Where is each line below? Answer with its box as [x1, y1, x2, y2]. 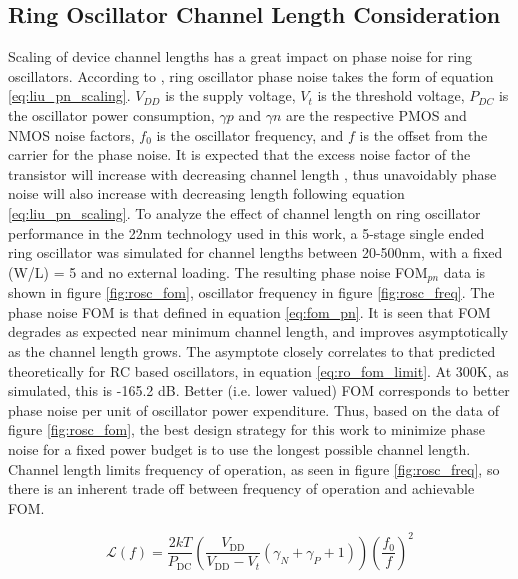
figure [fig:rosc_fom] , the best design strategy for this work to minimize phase [8, 419, 486, 440]
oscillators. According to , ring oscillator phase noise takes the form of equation [8, 65, 494, 86]
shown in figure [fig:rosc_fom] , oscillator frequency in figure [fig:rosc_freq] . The [8, 282, 495, 303]
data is [443, 261, 486, 282]
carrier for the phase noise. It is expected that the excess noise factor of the [8, 144, 471, 165]
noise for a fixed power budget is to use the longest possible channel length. [8, 438, 471, 459]
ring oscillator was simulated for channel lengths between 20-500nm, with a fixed [8, 242, 503, 263]
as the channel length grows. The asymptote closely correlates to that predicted [8, 340, 496, 361]
